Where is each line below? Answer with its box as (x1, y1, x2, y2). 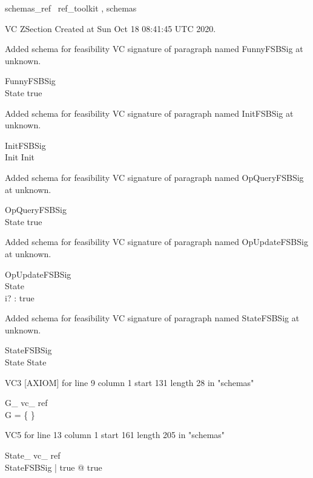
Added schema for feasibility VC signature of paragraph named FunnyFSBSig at (5, 42, 303, 55)
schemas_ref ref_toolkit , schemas (5, 2, 137, 14)
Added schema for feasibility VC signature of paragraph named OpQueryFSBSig (5, 171, 304, 183)
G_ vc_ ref (5, 396, 48, 409)
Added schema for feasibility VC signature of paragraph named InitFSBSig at (5, 106, 294, 119)
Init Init (5, 151, 35, 163)
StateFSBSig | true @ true (5, 460, 102, 473)
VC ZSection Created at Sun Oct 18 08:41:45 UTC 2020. (5, 22, 216, 34)
